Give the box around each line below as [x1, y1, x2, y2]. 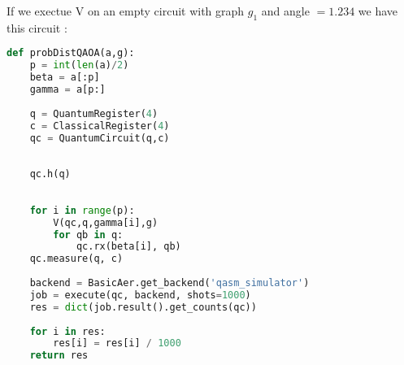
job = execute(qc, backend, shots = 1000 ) [29, 289, 251, 301]
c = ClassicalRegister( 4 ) [29, 119, 170, 132]
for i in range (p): [29, 204, 135, 216]
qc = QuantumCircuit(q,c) [29, 132, 170, 144]
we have [358, 2, 398, 19]
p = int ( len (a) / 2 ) [29, 59, 129, 72]
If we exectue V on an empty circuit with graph [7, 2, 245, 19]
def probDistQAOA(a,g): [7, 47, 135, 59]
